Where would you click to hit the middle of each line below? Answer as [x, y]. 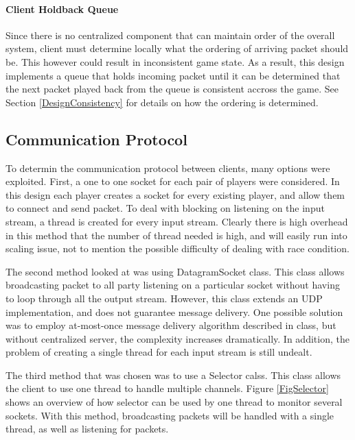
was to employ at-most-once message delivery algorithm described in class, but [171, 325]
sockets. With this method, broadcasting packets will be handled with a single [170, 415]
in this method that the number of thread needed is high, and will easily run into [176, 235]
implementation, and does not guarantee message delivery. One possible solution [174, 311]
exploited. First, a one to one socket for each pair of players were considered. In [173, 181]
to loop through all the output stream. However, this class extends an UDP [164, 298]
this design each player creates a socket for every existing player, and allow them [175, 194]
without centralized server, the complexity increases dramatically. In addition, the [177, 338]
